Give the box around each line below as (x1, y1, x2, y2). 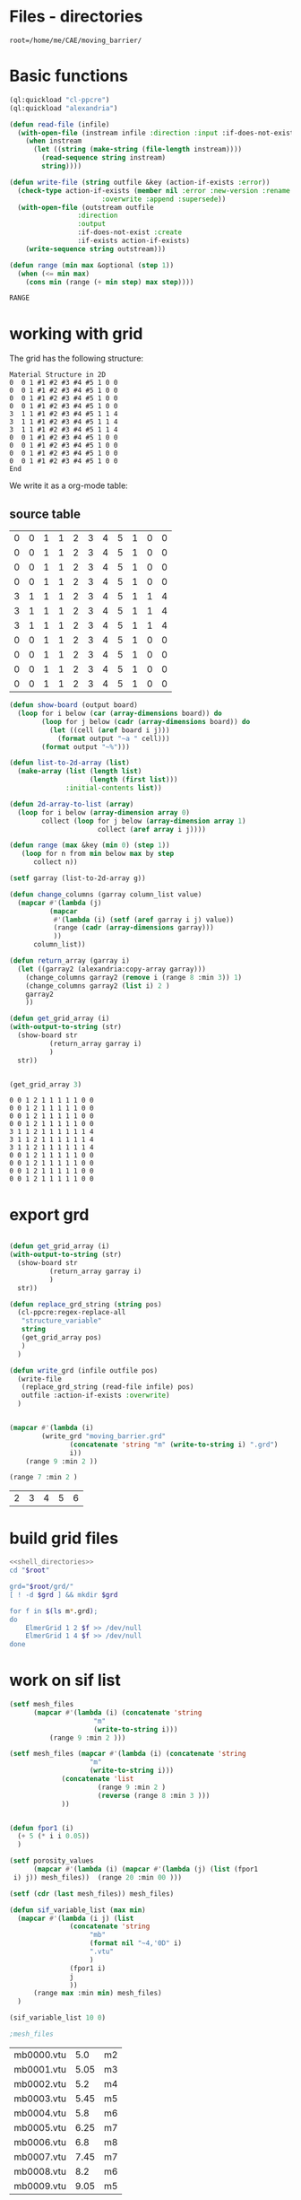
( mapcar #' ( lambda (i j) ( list (17, 1914, 134, 1923)
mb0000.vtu (13, 2048, 67, 2061)
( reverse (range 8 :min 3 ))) (97, 1791, 211, 1800)
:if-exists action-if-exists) (77, 236, 191, 245)
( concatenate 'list (61, 1775, 134, 1784)
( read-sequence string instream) (41, 153, 167, 162)
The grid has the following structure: (9, 353, 144, 364)
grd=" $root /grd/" (9, 1582, 74, 1591)
